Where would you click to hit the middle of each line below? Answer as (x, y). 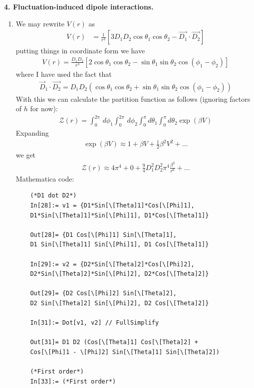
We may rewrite (40, 23)
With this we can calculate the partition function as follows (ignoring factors (133, 98)
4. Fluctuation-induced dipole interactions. (79, 6)
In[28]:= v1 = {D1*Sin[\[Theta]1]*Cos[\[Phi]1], (112, 205)
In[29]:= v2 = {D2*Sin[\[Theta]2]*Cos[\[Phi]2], (112, 264)
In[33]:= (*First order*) (73, 381)
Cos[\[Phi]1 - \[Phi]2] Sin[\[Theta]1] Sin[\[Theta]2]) (125, 352)
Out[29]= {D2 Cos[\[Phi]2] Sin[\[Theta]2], (103, 293)
